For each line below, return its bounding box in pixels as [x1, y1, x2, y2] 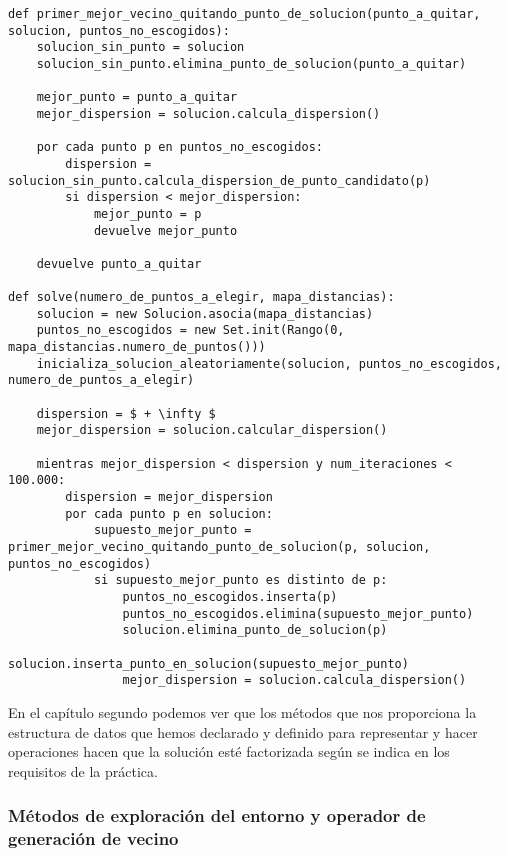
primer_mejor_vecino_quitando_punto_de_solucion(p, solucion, [8, 540, 431, 554]
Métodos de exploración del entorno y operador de [8, 803, 426, 828]
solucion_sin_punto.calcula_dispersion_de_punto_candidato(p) [8, 173, 431, 188]
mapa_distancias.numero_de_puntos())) [8, 340, 266, 355]
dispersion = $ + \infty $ [36, 406, 216, 421]
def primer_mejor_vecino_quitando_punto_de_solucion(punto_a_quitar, [8, 7, 481, 21]
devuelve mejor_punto [93, 223, 238, 238]
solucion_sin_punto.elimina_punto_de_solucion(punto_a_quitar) [36, 56, 467, 71]
